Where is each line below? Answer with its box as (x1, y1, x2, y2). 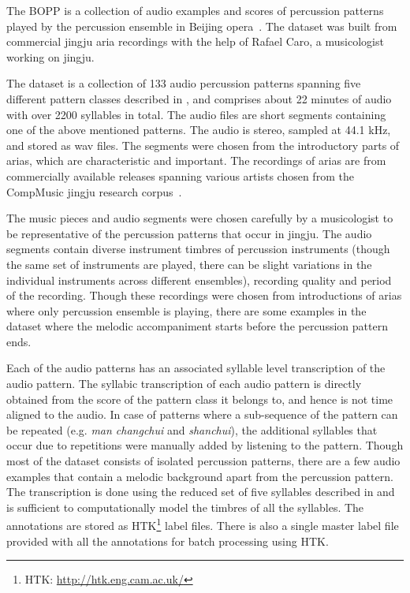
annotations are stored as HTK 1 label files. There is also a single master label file (6, 515, 399, 534)
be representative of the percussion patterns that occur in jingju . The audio (6, 225, 372, 241)
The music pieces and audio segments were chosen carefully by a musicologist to (6, 210, 393, 226)
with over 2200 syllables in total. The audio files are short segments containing (6, 106, 386, 122)
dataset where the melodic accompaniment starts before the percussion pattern (6, 318, 388, 334)
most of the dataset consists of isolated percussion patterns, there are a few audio (6, 453, 401, 469)
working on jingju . (6, 48, 95, 65)
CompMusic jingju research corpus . (6, 183, 182, 200)
